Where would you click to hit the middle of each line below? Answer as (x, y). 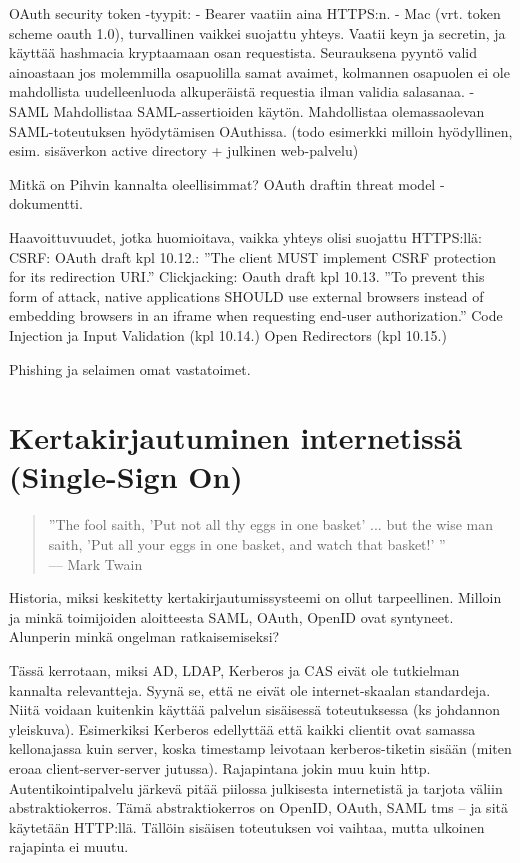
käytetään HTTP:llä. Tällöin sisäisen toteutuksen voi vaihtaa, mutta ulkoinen (247, 826)
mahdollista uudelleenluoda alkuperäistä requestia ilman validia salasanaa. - (242, 91)
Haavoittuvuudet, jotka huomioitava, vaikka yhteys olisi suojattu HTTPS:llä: (245, 236)
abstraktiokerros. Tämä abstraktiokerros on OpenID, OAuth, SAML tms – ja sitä (258, 807)
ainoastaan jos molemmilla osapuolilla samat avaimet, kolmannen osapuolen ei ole (259, 71)
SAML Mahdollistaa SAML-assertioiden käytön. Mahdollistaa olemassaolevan (247, 110)
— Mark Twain (95, 563)
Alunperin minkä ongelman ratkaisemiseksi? (144, 636)
